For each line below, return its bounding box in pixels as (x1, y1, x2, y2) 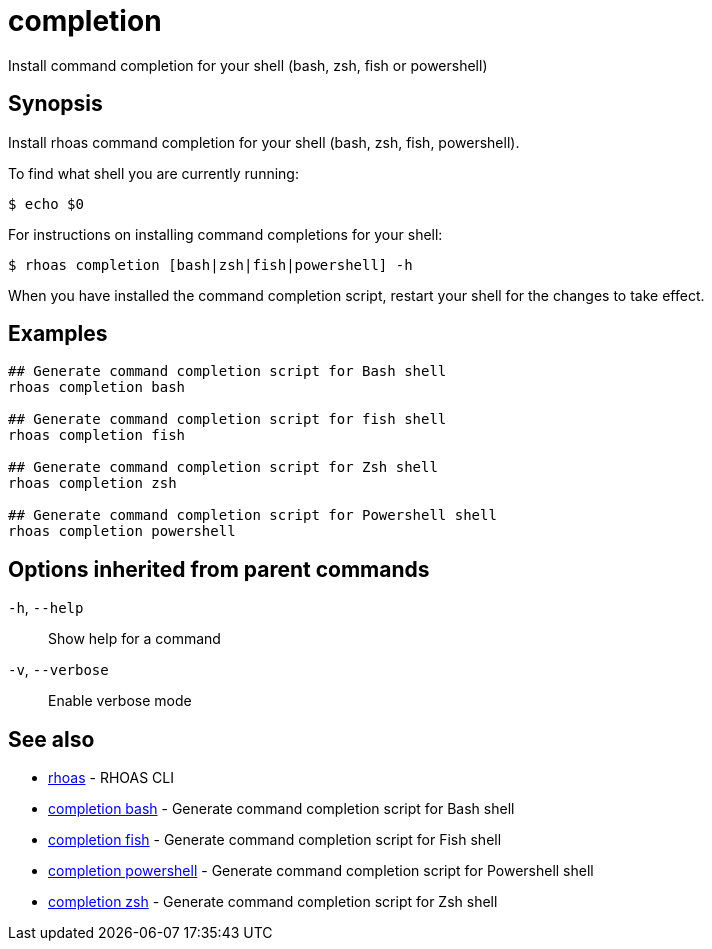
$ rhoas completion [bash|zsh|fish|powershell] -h (8, 256, 413, 273)
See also (8, 726, 95, 752)
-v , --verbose (8, 661, 109, 679)
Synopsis (8, 91, 103, 117)
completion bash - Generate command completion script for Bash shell (48, 800, 515, 818)
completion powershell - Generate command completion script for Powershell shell (48, 862, 594, 880)
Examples (8, 321, 108, 347)
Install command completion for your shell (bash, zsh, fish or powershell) (8, 56, 488, 74)
